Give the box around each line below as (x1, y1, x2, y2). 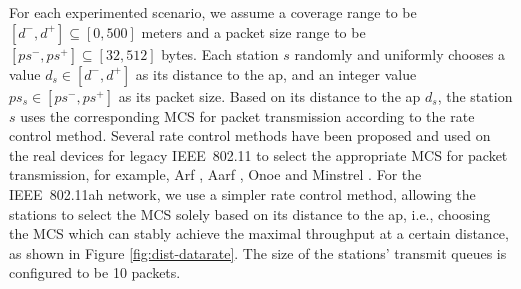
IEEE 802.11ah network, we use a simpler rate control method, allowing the (9, 183, 476, 204)
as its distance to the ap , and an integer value (135, 63, 417, 84)
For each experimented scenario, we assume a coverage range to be (9, 2, 417, 22)
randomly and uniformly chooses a (294, 43, 506, 64)
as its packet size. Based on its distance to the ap (118, 85, 421, 106)
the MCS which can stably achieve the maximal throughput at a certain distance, (9, 223, 509, 244)
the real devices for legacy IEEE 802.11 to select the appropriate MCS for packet (9, 144, 508, 165)
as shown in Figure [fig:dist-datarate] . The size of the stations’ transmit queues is (9, 242, 507, 263)
